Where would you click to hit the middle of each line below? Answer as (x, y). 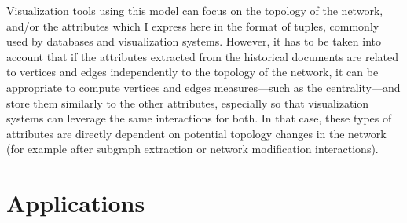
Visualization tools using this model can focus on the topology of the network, (195, 10)
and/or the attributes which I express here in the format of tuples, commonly (193, 26)
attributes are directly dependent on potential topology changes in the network (196, 133)
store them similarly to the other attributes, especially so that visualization (188, 102)
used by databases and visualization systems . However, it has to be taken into (194, 41)
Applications (76, 203)
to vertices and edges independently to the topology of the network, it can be (192, 72)
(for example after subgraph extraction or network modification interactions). (192, 149)
